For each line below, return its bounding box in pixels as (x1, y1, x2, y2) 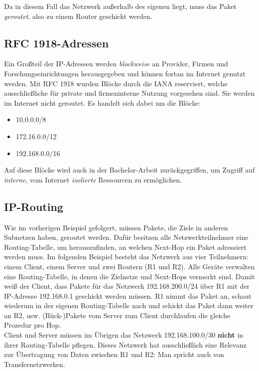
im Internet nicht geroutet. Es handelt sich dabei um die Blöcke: (4, 97, 201, 108)
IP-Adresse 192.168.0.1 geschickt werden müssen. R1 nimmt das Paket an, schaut (4, 290, 252, 301)
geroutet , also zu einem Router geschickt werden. (4, 10, 152, 21)
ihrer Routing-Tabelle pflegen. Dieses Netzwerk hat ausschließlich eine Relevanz (4, 339, 247, 350)
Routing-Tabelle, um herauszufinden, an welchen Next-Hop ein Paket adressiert (4, 241, 247, 252)
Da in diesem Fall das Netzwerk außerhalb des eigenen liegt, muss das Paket (4, 1, 237, 11)
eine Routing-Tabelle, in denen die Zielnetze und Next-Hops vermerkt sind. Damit (4, 271, 255, 281)
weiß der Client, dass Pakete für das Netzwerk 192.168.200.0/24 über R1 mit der (4, 281, 250, 291)
